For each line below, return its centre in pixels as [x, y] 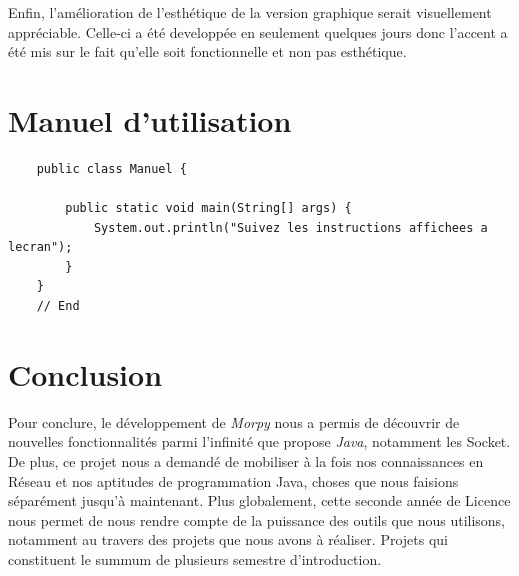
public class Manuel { [111, 168]
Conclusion [85, 373]
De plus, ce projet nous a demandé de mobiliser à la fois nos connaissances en [246, 460]
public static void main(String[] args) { [208, 208]
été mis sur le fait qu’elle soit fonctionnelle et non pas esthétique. [207, 51]
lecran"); [40, 247]
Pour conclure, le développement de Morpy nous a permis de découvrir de [234, 421]
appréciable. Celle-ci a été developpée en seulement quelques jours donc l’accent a [258, 31]
